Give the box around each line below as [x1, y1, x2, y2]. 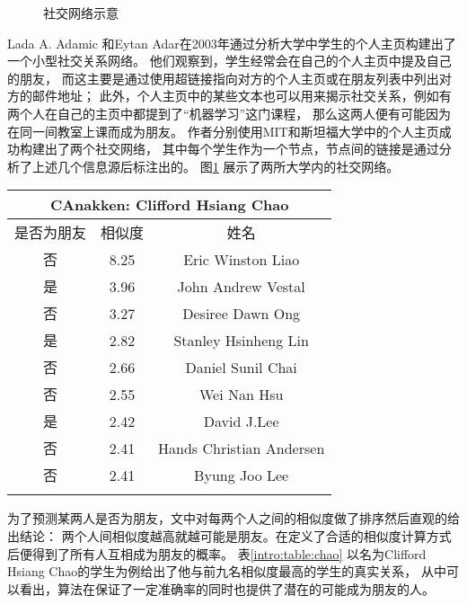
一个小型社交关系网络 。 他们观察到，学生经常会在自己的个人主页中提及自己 [7, 51, 452, 70]
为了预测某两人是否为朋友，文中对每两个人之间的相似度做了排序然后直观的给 [7, 509, 460, 528]
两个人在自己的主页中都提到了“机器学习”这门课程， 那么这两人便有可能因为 [7, 103, 451, 122]
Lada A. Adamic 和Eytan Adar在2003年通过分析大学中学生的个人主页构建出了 [7, 33, 456, 52]
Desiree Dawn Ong [182, 302, 301, 324]
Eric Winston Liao [183, 248, 300, 270]
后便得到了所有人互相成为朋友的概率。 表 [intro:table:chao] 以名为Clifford [7, 544, 427, 563]
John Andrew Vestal [177, 275, 305, 297]
